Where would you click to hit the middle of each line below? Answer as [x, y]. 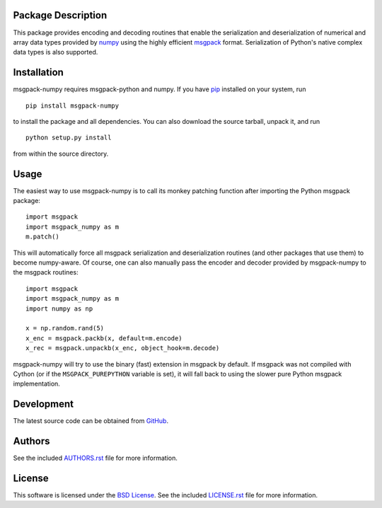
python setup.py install [69, 138]
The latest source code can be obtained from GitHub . [91, 421]
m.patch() [42, 237]
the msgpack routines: [46, 272]
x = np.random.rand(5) [65, 328]
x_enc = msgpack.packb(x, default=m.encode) [104, 338]
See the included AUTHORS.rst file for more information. [95, 458]
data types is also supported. [56, 52]
